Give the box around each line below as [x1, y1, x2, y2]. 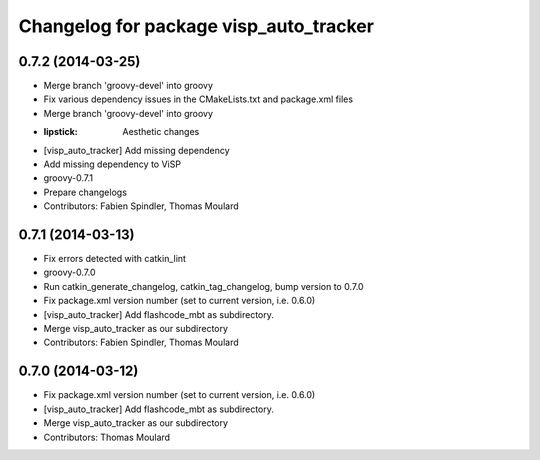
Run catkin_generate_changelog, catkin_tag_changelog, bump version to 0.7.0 [43, 280, 364, 292]
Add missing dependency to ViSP [43, 158, 182, 170]
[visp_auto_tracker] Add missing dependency [43, 144, 230, 156]
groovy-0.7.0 [43, 266, 96, 279]
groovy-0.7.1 [43, 172, 94, 184]
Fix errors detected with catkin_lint [43, 253, 187, 265]
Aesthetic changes [122, 126, 200, 138]
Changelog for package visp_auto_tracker [18, 15, 375, 37]
